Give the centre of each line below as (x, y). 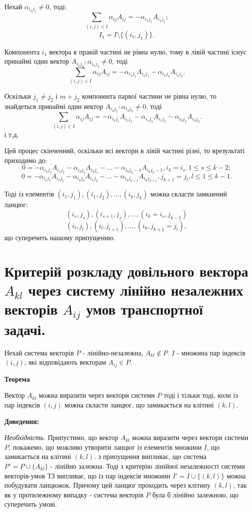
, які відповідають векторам (65, 362)
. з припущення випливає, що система (150, 456)
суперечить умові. (31, 504)
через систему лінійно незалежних (136, 290)
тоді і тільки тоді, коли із (201, 395)
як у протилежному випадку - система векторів (74, 494)
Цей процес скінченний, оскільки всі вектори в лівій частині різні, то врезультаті (125, 150)
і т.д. (12, 134)
